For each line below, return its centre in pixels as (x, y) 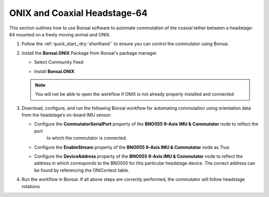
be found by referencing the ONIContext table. (82, 170)
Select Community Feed (59, 62)
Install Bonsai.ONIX (54, 71)
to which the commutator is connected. (87, 138)
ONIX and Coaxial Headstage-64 (78, 13)
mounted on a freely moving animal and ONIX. (63, 34)
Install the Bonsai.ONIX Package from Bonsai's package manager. (90, 53)
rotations (31, 186)
